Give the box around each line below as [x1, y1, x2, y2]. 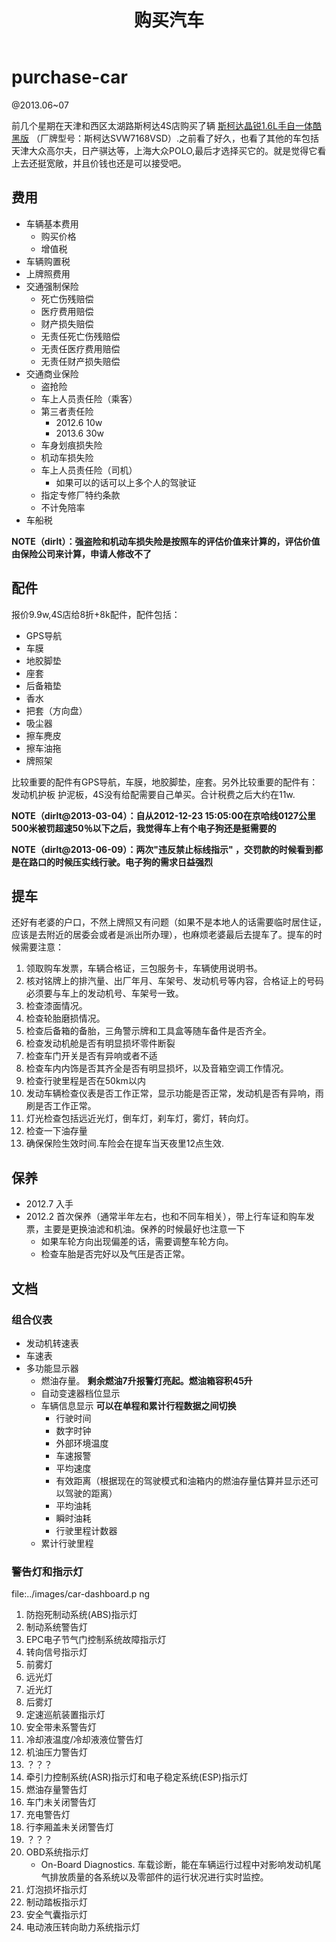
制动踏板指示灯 [25, 1896, 88, 1908]
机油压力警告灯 [25, 1746, 88, 1758]
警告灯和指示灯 [11, 1564, 84, 1578]
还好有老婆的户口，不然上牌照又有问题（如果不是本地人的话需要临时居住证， [11, 916, 327, 928]
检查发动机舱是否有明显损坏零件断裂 [25, 1037, 176, 1050]
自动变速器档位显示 [40, 1387, 121, 1399]
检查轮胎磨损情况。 [25, 1012, 106, 1025]
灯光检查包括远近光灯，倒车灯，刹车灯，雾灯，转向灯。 [25, 1112, 254, 1125]
